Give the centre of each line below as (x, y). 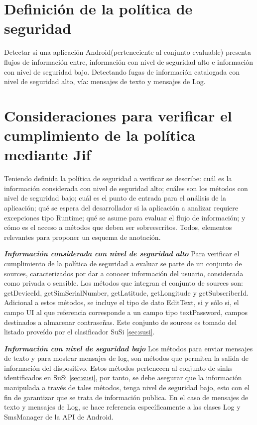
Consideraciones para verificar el (118, 115)
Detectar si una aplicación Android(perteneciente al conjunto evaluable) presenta (128, 52)
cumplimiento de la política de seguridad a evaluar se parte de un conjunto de (123, 263)
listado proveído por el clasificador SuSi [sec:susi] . (79, 332)
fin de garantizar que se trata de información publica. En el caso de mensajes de (126, 397)
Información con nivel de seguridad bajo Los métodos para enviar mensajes (128, 348)
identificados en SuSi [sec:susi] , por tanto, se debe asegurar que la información (123, 377)
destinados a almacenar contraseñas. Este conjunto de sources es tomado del (121, 322)
